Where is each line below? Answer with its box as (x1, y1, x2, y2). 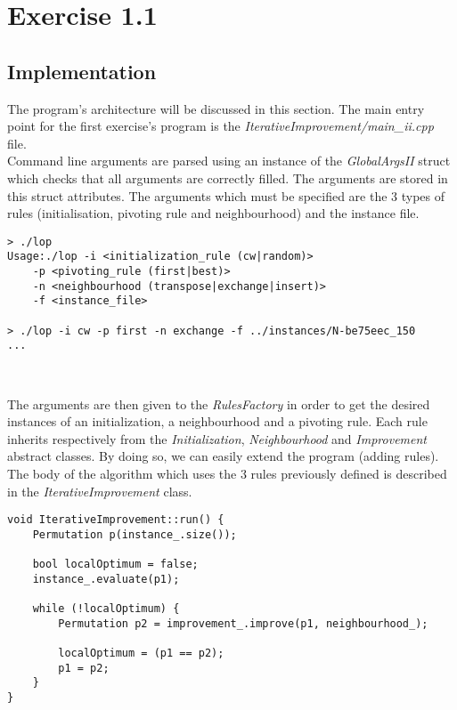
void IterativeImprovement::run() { (7, 513, 224, 527)
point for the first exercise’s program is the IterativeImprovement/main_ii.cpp (7, 117, 434, 135)
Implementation (7, 57, 157, 85)
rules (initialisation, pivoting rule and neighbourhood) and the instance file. (7, 204, 420, 222)
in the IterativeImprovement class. (7, 481, 192, 500)
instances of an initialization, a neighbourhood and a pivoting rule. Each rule (7, 412, 428, 431)
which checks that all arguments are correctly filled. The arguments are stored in (7, 168, 448, 187)
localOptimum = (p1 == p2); (58, 647, 224, 660)
